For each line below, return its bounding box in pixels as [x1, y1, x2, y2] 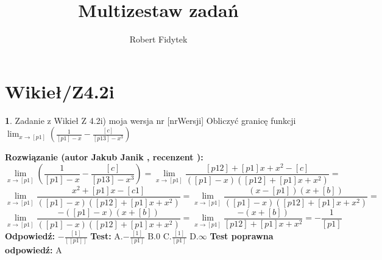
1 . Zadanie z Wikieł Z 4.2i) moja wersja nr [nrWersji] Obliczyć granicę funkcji [5, 114, 296, 126]
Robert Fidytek [129, 33, 188, 46]
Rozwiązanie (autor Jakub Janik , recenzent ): [5, 151, 203, 163]
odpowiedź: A [5, 244, 62, 256]
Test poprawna [210, 230, 274, 242]
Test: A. [90, 230, 123, 242]
